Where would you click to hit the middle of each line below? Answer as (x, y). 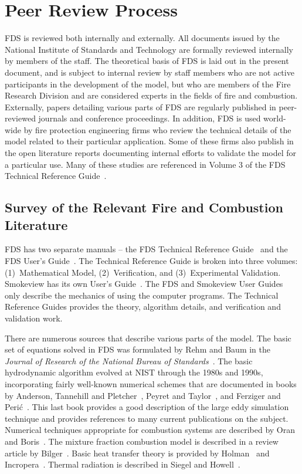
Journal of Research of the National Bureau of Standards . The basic (129, 360)
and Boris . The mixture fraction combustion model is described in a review (142, 441)
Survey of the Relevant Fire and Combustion (144, 207)
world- (275, 118)
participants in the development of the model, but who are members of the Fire (148, 84)
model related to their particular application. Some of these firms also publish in (149, 141)
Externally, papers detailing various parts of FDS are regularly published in (140, 106)
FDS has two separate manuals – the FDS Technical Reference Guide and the (146, 249)
